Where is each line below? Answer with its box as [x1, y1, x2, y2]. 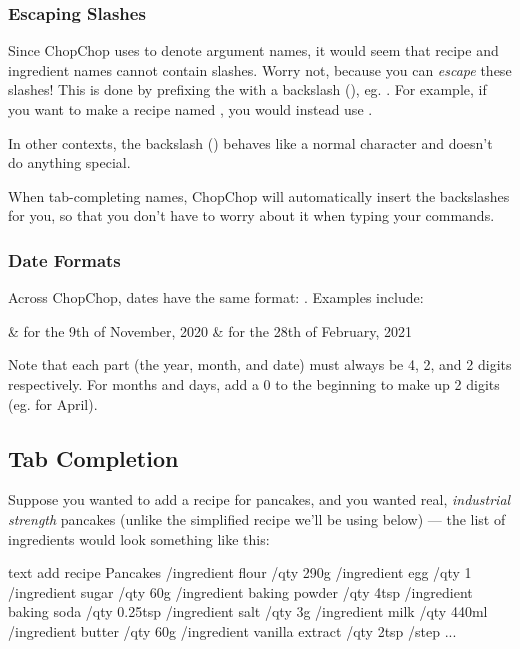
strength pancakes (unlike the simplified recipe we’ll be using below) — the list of [8, 508, 506, 529]
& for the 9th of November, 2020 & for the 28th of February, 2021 [8, 320, 413, 341]
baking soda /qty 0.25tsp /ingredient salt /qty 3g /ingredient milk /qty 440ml [8, 601, 488, 622]
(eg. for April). [8, 393, 98, 414]
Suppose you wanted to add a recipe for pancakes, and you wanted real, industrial [8, 489, 511, 510]
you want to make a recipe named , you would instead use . [8, 99, 373, 119]
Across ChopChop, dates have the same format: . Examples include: [8, 287, 424, 308]
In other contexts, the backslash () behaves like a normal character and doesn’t [8, 132, 493, 153]
